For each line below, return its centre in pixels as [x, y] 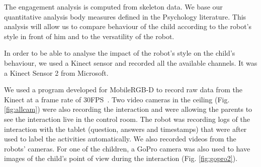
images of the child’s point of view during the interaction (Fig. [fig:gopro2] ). [121, 158]
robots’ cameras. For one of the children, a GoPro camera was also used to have [127, 148]
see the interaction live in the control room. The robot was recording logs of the [127, 119]
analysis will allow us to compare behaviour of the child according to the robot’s [128, 26]
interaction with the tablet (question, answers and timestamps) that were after [125, 129]
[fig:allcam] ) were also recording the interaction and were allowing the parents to [128, 109]
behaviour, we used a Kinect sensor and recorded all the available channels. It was [131, 62]
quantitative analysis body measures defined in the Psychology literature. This [125, 16]
